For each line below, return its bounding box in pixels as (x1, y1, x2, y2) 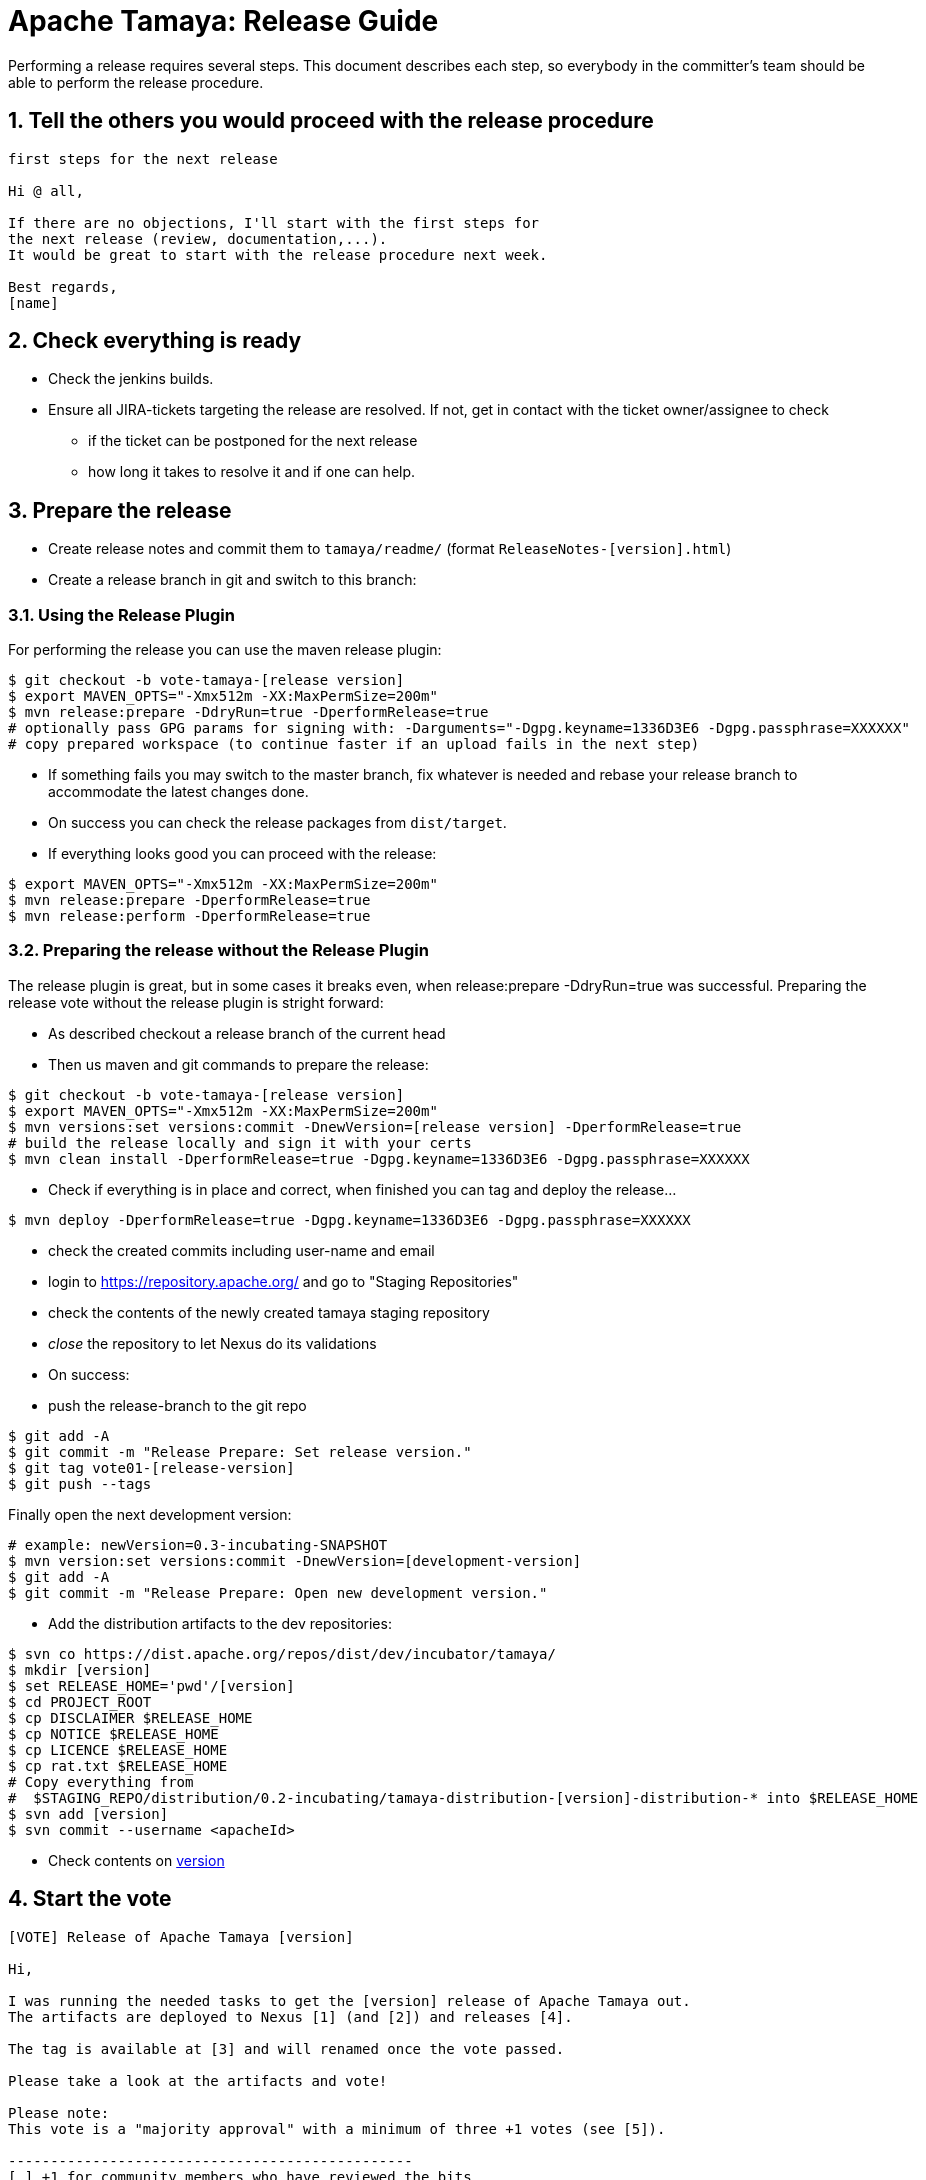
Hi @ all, (8, 182, 84, 199)
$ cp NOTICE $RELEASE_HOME (8, 1725, 219, 1742)
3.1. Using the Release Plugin (8, 604, 235, 625)
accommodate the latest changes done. (48, 783, 309, 801)
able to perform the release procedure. (8, 73, 264, 91)
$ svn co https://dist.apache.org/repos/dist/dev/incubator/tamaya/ (8, 1645, 556, 1662)
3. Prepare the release (8, 497, 232, 523)
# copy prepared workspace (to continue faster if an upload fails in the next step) (8, 736, 700, 753)
